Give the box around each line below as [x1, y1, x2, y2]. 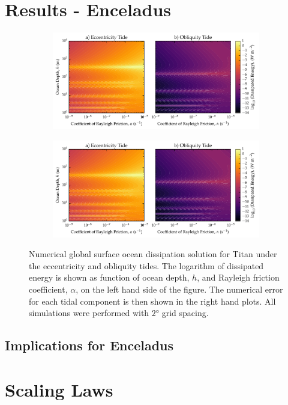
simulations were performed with [29, 306, 149, 319]
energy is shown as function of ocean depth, [29, 271, 190, 284]
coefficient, [29, 282, 68, 295]
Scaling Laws [5, 377, 113, 401]
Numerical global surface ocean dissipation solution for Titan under [29, 248, 277, 260]
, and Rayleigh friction [197, 271, 280, 284]
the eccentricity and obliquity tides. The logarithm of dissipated [29, 259, 264, 272]
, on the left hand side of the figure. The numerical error [76, 282, 283, 295]
